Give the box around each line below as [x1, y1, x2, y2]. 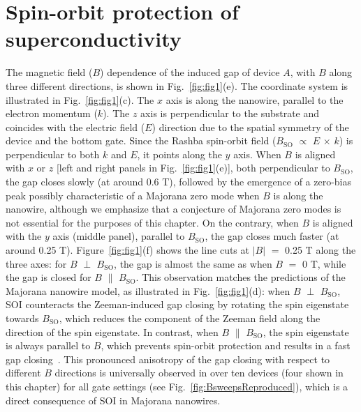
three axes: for [6, 256, 67, 270]
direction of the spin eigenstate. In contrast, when [6, 324, 219, 339]
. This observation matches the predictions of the [135, 270, 346, 284]
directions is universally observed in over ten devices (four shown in [54, 365, 344, 380]
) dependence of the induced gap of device [100, 65, 280, 79]
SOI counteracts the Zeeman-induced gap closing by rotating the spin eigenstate [6, 297, 349, 312]
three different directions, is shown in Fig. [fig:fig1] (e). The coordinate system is [6, 78, 348, 93]
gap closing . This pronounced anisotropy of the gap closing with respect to [6, 351, 330, 366]
